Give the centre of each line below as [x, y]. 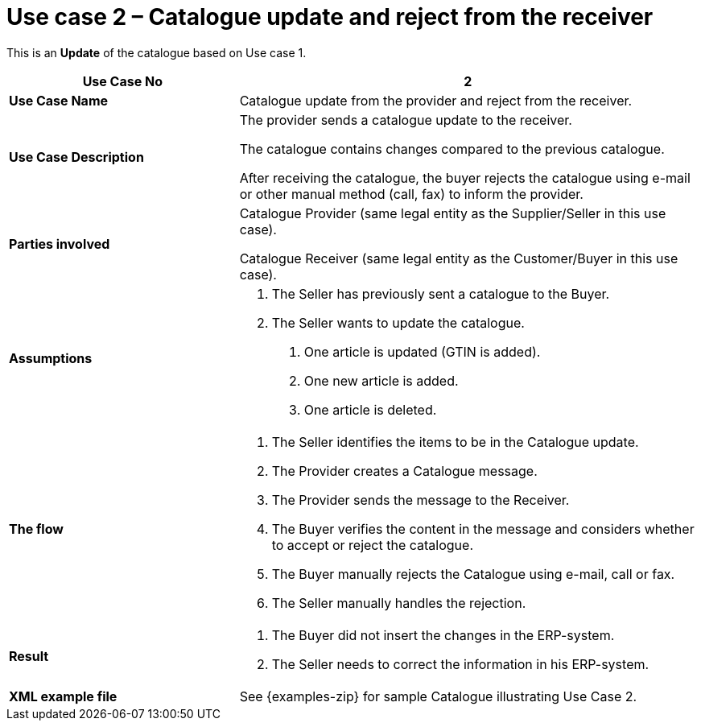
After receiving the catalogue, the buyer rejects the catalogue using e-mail [465, 178]
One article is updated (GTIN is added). [422, 351]
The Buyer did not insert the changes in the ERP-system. [443, 635]
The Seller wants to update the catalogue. [398, 322]
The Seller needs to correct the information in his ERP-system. [460, 664]
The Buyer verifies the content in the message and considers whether [483, 529]
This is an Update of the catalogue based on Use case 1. [157, 52]
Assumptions [51, 358]
